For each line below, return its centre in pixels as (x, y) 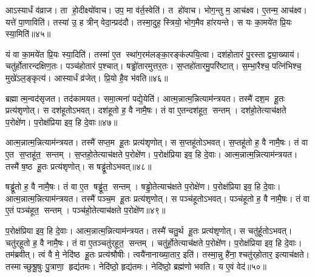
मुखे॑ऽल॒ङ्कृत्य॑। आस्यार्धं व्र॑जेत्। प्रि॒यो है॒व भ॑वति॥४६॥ (87, 77)
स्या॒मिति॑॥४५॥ (28, 34)
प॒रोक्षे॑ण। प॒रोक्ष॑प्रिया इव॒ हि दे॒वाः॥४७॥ (62, 122)
